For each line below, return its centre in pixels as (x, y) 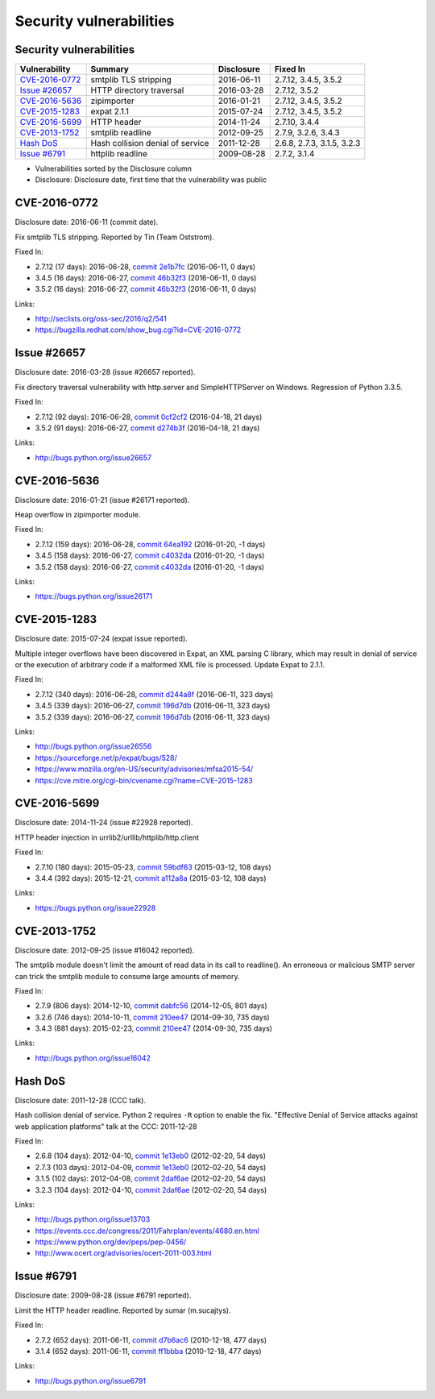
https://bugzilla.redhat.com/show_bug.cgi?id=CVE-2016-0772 (138, 330)
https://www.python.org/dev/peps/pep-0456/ (111, 1242)
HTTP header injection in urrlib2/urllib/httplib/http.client (107, 837)
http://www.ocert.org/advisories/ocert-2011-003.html (124, 1253)
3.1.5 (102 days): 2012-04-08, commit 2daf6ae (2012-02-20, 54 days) (151, 1179)
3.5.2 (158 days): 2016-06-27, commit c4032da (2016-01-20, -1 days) (150, 567)
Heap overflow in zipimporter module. (78, 515)
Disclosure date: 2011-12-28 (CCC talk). (81, 1100)
